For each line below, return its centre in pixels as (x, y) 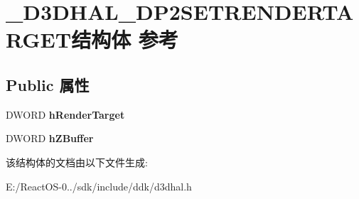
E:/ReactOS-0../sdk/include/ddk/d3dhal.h (99, 186)
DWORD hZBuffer (50, 138)
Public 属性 (48, 84)
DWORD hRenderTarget (65, 114)
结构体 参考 (125, 39)
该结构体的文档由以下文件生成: (77, 162)
